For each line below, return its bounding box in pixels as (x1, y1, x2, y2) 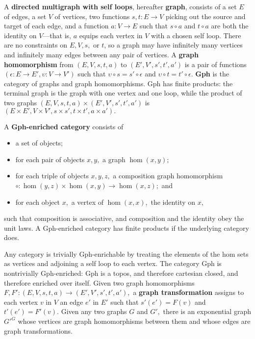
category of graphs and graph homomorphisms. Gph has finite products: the (4, 78, 233, 88)
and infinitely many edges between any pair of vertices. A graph (4, 49, 199, 59)
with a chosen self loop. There (151, 30, 241, 40)
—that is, (43, 30, 71, 40)
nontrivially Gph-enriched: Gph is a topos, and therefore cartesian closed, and (4, 268, 238, 278)
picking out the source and (165, 11, 246, 21)
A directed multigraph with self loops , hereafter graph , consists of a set (4, 1, 237, 11)
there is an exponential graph (163, 306, 251, 316)
